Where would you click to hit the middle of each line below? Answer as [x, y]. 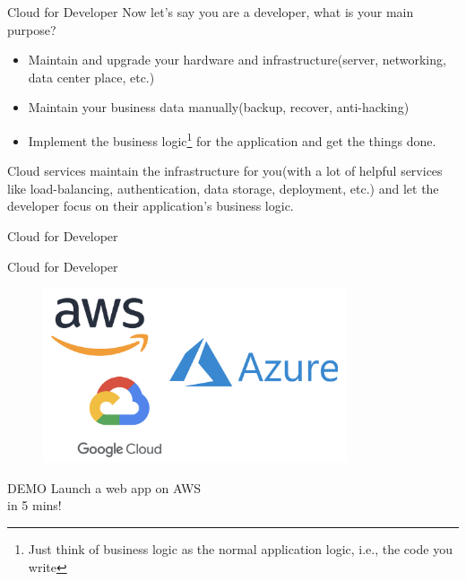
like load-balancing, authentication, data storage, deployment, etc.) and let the [223, 188]
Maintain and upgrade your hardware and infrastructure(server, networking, [237, 60]
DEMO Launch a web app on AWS [104, 487]
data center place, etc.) [91, 77]
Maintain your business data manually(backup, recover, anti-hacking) [219, 107]
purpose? [32, 29]
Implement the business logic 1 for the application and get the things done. [232, 139]
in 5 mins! [35, 505]
